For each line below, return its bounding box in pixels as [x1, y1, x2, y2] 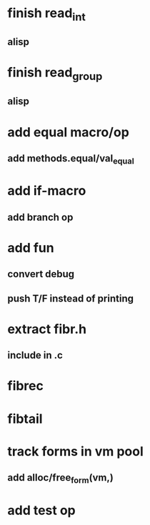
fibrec [7, 378, 44, 394]
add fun [7, 239, 55, 256]
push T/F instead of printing [7, 292, 134, 304]
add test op [7, 502, 76, 519]
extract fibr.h [7, 321, 87, 337]
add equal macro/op [7, 124, 130, 140]
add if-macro [7, 183, 86, 199]
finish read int [7, 5, 86, 24]
